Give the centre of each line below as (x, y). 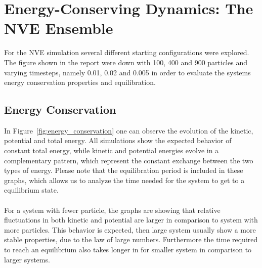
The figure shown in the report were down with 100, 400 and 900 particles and (126, 62)
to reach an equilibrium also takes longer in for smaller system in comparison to (128, 250)
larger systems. (27, 259)
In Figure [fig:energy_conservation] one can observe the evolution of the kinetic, (129, 130)
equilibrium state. (31, 190)
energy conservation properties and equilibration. (80, 82)
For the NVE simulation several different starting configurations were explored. (127, 52)
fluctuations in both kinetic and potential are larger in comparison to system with (131, 220)
